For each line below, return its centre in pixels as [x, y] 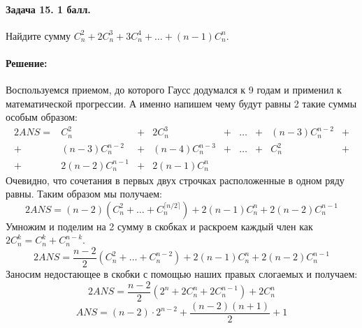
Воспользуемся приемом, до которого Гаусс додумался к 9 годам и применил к [174, 90]
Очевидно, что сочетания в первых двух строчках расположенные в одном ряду [175, 180]
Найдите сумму [38, 35]
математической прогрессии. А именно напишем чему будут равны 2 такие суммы [181, 103]
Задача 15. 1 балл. [48, 9]
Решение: [27, 62]
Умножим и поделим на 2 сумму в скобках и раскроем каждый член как [159, 226]
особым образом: [42, 117]
